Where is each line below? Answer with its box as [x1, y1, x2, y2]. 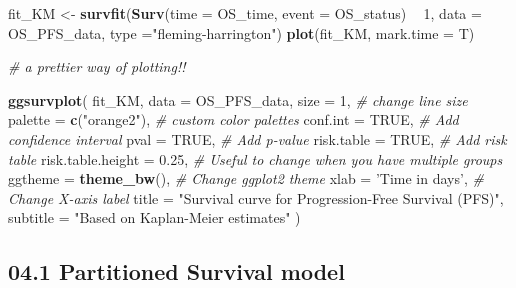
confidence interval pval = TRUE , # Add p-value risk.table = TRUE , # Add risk [8, 128, 507, 149]
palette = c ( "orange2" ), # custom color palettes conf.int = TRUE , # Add [8, 109, 459, 130]
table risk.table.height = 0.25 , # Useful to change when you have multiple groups [8, 148, 503, 169]
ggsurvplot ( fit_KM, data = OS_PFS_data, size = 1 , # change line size [8, 89, 468, 110]
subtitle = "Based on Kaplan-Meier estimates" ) [8, 207, 301, 228]
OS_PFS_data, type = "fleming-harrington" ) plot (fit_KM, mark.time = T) [8, 22, 475, 43]
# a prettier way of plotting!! [8, 56, 186, 77]
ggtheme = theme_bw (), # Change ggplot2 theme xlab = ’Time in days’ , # [8, 168, 484, 189]
